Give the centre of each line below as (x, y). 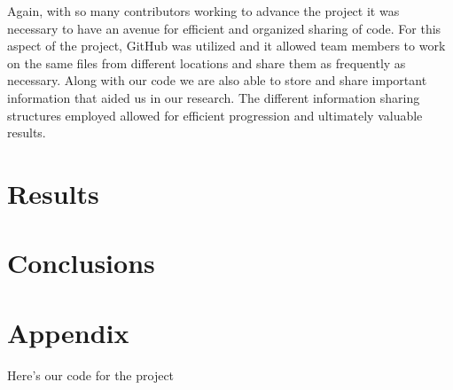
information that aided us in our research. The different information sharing (214, 97)
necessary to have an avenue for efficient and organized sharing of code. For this (224, 28)
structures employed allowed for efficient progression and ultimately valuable (215, 115)
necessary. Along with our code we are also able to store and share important (217, 80)
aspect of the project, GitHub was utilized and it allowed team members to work (226, 46)
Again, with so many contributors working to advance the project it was (203, 11)
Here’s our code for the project (91, 374)
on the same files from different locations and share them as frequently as (207, 62)
